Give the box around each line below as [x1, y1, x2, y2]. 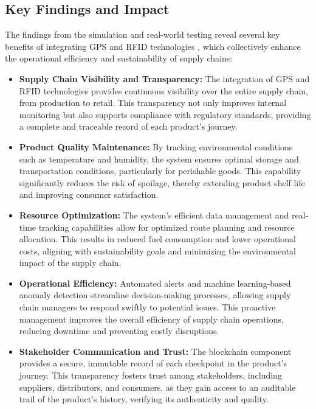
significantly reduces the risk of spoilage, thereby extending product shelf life [19, 176, 305, 189]
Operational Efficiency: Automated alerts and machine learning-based [19, 276, 291, 289]
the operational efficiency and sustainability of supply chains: [5, 52, 233, 65]
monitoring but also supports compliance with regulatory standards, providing [19, 108, 311, 121]
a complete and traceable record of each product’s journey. [19, 120, 238, 133]
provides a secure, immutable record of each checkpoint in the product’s [19, 357, 287, 369]
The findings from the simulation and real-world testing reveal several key [5, 28, 280, 41]
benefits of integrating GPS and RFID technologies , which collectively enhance [5, 40, 301, 52]
